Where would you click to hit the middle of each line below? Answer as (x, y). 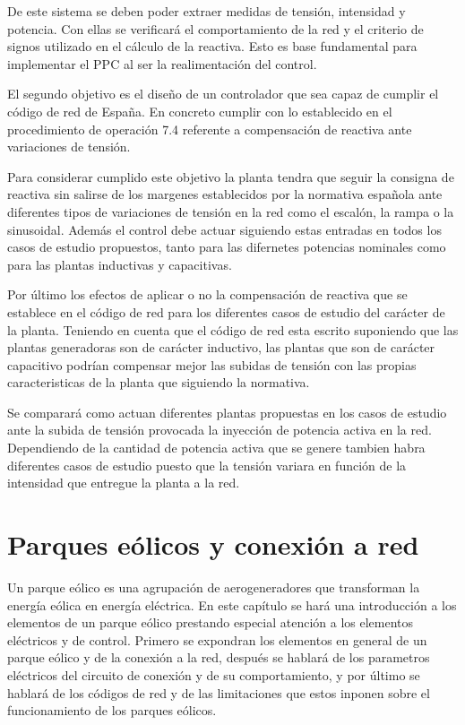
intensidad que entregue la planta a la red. (124, 483)
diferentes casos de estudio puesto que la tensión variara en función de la (207, 465)
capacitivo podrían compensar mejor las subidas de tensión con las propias (212, 364)
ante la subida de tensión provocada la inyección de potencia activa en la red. (220, 430)
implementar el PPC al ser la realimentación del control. (162, 63)
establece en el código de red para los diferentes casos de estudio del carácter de (226, 311)
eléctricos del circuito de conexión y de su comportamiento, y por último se (214, 674)
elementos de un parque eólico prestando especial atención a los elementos (211, 622)
